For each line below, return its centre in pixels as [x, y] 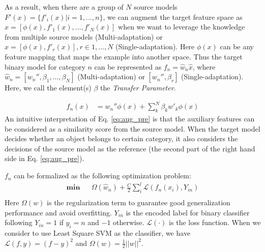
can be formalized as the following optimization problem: [102, 176]
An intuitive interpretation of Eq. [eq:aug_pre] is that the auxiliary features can [130, 119]
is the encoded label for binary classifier [188, 212]
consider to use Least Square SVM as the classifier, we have [98, 232]
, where [204, 66]
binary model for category [45, 66]
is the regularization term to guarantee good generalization [139, 202]
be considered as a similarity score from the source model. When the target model [132, 128]
